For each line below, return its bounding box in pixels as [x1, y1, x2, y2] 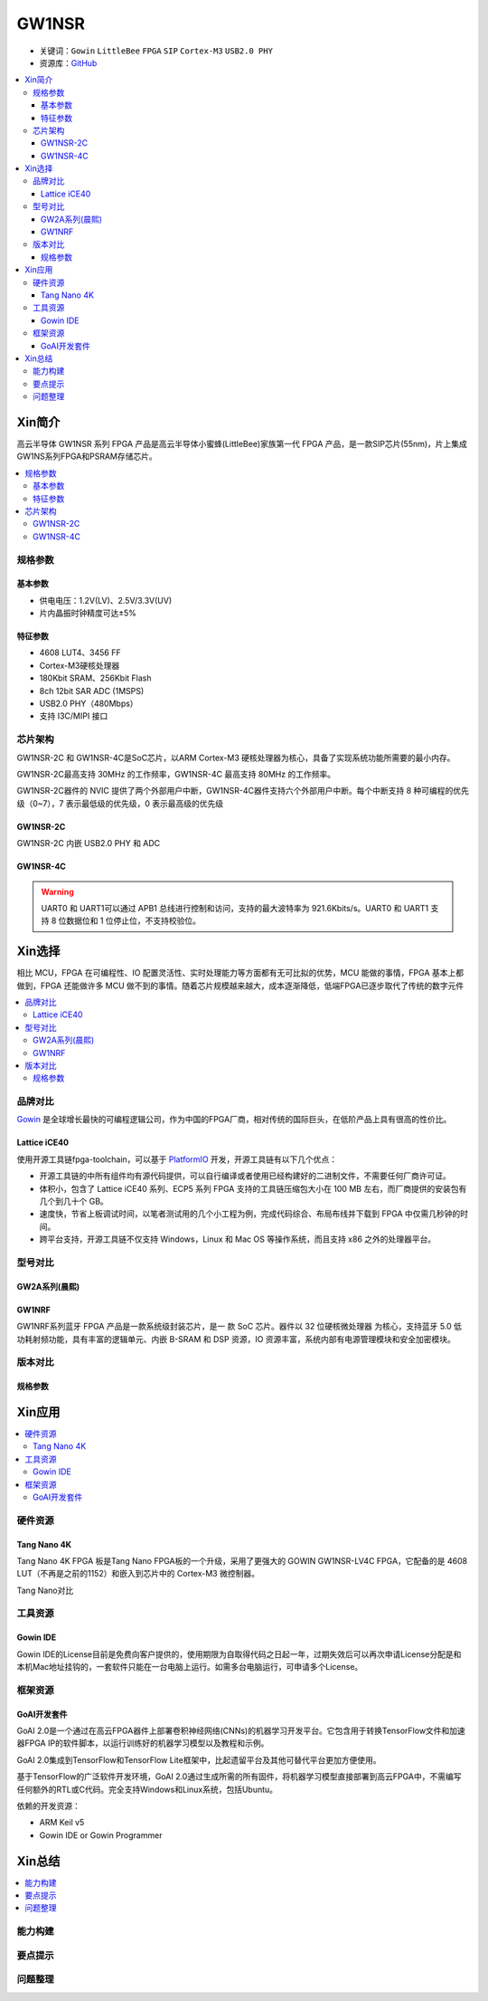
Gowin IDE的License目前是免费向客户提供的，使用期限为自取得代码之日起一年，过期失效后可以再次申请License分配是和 [16, 1648, 462, 1660]
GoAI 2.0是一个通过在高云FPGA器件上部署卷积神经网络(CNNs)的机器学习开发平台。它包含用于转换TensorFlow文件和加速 [16, 1725, 465, 1736]
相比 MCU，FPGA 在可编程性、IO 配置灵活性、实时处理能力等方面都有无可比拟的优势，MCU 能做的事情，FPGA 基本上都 [16, 967, 465, 978]
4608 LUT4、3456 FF [39, 647, 121, 658]
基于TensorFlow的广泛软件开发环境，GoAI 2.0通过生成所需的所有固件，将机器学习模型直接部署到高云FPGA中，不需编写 [16, 1771, 462, 1782]
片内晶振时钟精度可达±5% [39, 607, 137, 619]
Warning [41, 886, 74, 897]
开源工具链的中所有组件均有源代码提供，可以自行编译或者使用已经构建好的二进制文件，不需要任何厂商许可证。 [39, 1170, 451, 1181]
